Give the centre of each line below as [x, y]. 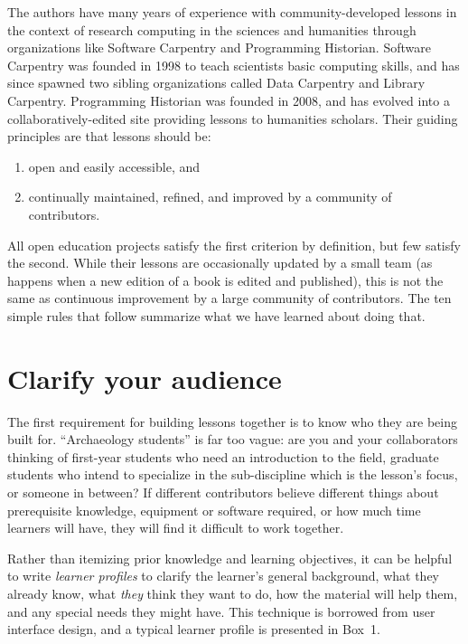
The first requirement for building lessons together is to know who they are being [233, 421]
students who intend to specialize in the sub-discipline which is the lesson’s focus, [233, 474]
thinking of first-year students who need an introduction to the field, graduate [223, 456]
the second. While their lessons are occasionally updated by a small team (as [220, 263]
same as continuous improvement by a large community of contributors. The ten [229, 298]
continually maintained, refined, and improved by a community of [210, 197]
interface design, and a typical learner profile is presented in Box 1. [194, 629]
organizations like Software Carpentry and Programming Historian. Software [219, 47]
